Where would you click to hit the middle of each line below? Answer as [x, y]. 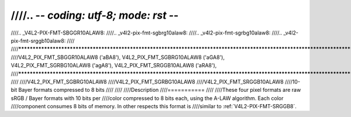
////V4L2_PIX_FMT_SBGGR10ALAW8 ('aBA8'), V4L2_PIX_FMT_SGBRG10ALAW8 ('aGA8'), [118, 57]
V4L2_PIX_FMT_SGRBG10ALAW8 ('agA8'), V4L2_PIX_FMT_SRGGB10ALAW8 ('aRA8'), [114, 66]
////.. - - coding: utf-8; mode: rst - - [95, 15]
